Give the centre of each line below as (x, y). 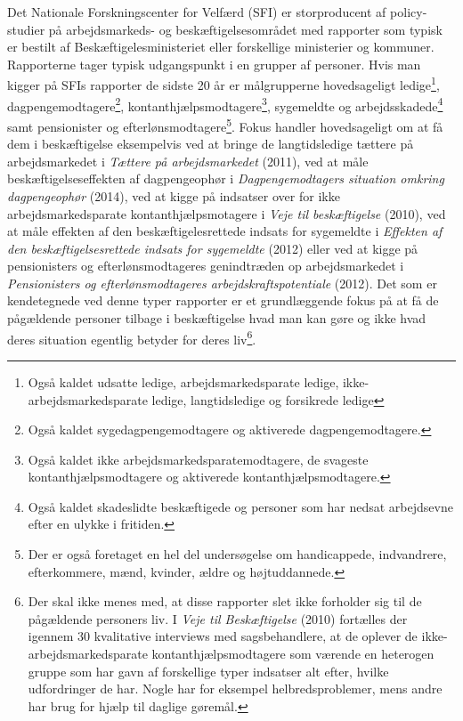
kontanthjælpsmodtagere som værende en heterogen (293, 654)
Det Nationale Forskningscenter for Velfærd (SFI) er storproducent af (197, 12)
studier (26, 29)
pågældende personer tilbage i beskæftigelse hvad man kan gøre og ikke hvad (217, 318)
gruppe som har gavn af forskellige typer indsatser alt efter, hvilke (208, 671)
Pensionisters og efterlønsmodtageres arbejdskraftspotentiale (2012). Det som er (222, 283)
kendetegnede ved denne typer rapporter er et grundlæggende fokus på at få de (223, 300)
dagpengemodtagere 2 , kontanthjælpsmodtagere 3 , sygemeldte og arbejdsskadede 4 (225, 104)
